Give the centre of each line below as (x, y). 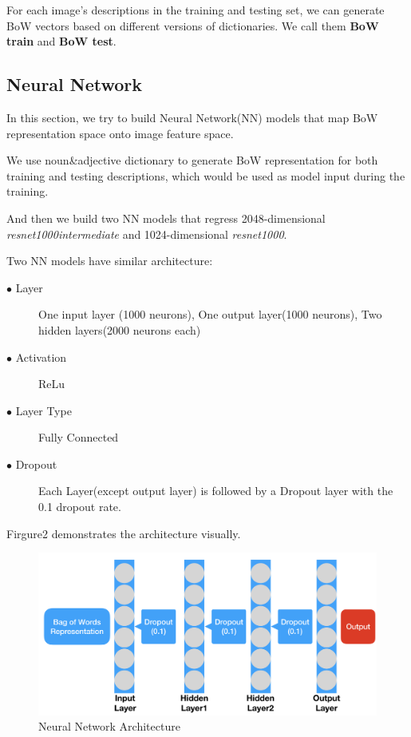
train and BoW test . (61, 41)
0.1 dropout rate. (80, 507)
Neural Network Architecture (109, 726)
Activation (41, 357)
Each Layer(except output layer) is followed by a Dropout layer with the (216, 491)
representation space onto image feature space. (120, 133)
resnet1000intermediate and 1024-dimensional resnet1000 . (147, 234)
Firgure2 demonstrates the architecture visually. (124, 533)
